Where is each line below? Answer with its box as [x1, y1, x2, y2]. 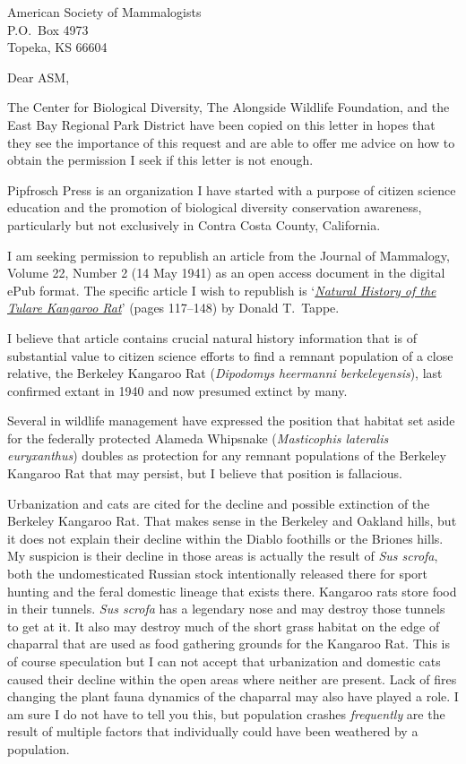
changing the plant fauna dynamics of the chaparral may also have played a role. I [7, 687, 459, 706]
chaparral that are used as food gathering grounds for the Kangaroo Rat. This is [7, 634, 451, 653]
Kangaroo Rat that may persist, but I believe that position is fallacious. [7, 464, 402, 483]
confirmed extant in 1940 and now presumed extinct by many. [7, 381, 348, 399]
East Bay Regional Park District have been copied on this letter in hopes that [7, 115, 436, 133]
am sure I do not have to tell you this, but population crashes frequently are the [7, 704, 445, 723]
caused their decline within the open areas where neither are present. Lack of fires [7, 669, 457, 688]
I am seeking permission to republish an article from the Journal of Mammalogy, [7, 245, 450, 264]
